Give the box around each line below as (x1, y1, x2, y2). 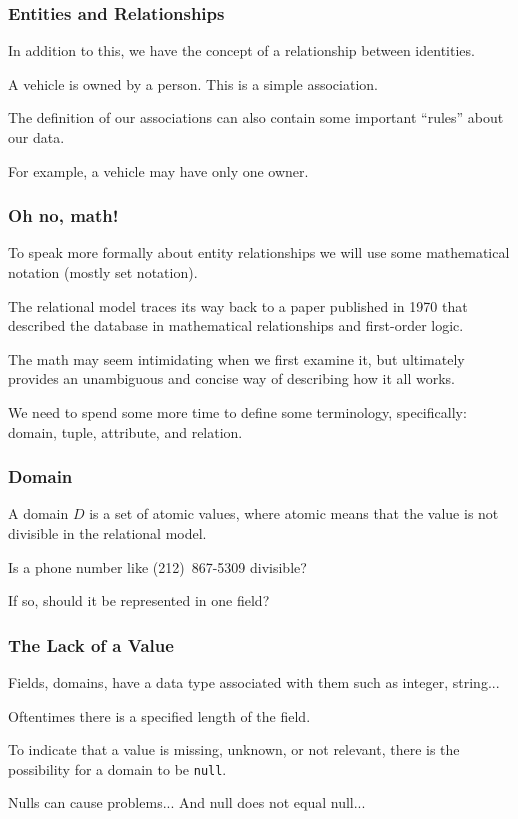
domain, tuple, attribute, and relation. (8, 421, 243, 442)
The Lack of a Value (8, 632, 174, 657)
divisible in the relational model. (8, 522, 207, 543)
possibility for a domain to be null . (8, 758, 227, 779)
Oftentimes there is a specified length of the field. (8, 705, 311, 726)
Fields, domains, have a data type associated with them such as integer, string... (8, 671, 500, 692)
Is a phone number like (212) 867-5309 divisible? (8, 556, 307, 577)
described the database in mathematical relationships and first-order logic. (8, 315, 464, 336)
